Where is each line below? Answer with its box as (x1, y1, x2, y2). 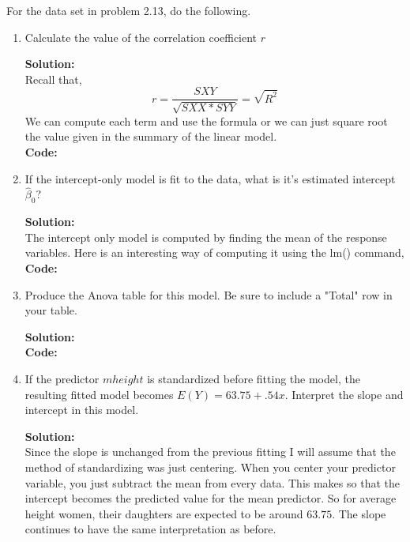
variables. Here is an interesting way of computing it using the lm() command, (24, 244, 404, 261)
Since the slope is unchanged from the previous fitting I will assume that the (24, 443, 396, 460)
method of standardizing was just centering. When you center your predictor (24, 458, 396, 475)
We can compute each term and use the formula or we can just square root (24, 112, 388, 129)
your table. (24, 302, 77, 318)
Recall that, (24, 70, 82, 87)
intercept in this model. (24, 401, 139, 418)
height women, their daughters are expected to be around (24, 505, 303, 521)
